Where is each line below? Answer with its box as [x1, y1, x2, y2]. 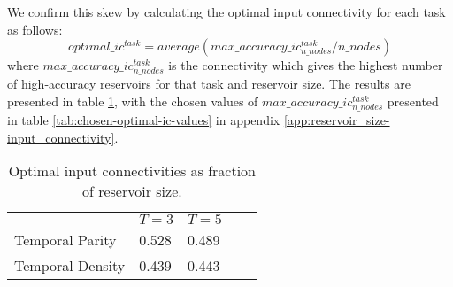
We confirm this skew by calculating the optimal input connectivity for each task [7, 3, 446, 20]
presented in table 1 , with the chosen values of [7, 91, 258, 110]
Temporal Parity [14, 229, 117, 251]
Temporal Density [14, 255, 126, 276]
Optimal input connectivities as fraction [8, 160, 257, 182]
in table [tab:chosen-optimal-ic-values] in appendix [7, 111, 280, 129]
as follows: [7, 19, 63, 38]
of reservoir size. [81, 181, 182, 202]
